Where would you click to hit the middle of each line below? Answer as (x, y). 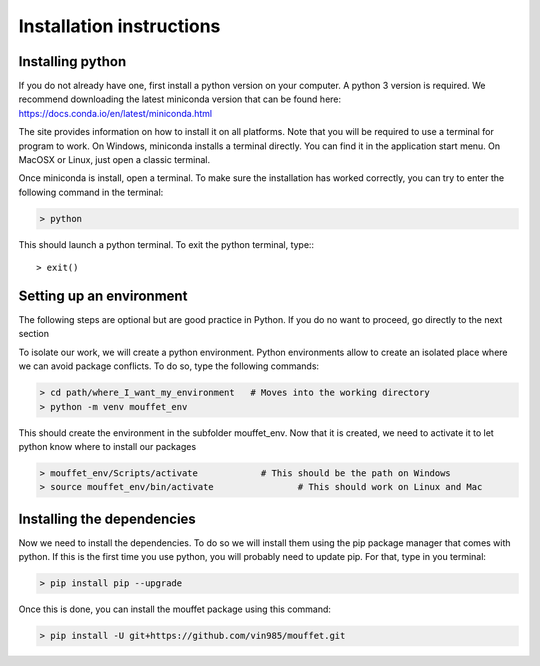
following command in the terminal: (91, 192)
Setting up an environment (103, 295)
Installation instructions (119, 26)
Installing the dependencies (107, 518)
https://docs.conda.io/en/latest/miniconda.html (115, 113)
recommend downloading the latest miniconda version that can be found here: (180, 99)
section (34, 334)
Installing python (72, 61)
